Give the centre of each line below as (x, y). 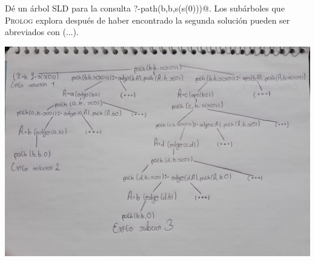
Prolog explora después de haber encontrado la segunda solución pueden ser (148, 20)
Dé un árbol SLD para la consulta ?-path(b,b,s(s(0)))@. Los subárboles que (145, 8)
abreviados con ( (35, 32)
